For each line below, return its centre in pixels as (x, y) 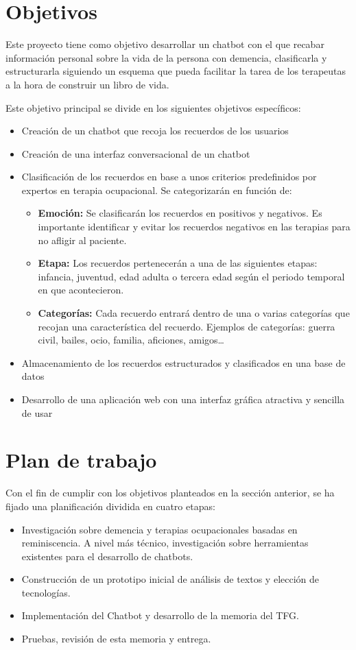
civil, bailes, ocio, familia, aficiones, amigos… (131, 340)
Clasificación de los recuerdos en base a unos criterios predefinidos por (169, 177)
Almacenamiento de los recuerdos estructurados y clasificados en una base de (183, 362)
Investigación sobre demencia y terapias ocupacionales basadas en (159, 529)
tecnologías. (46, 592)
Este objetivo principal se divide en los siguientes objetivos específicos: (153, 107)
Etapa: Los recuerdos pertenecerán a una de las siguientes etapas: (178, 263)
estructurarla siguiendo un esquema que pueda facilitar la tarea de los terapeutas (176, 71)
